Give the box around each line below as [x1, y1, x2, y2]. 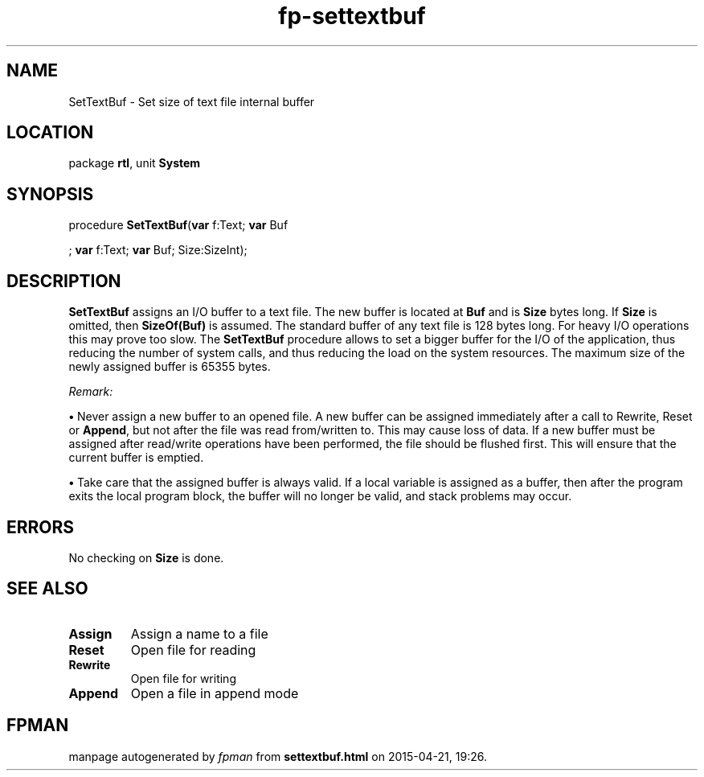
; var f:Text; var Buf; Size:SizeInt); [68, 243, 248, 257]
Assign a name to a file [130, 625, 268, 642]
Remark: [68, 384, 113, 399]
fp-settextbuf [278, 2, 426, 30]
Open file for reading [130, 641, 256, 658]
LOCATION [6, 122, 94, 143]
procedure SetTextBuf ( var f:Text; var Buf [68, 218, 289, 232]
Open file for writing [130, 671, 236, 685]
